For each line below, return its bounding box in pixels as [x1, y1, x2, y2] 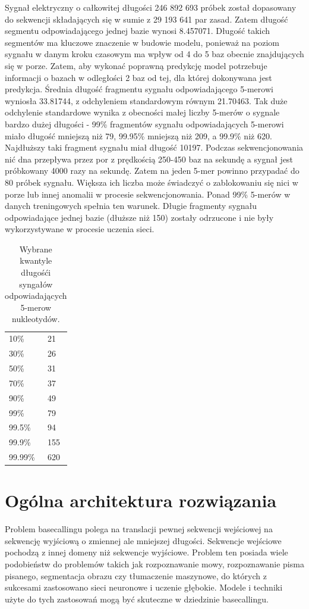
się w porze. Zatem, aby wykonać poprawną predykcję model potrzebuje [5, 59, 267, 71]
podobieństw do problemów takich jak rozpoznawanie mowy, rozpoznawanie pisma [5, 558, 304, 570]
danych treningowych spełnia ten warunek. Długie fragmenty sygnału [5, 199, 257, 212]
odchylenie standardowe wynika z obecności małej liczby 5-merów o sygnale [5, 106, 280, 118]
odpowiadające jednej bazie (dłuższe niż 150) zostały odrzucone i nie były [5, 211, 274, 223]
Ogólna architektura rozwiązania [5, 488, 277, 513]
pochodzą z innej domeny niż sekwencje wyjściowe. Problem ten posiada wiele [5, 546, 288, 558]
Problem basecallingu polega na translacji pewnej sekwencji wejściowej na [5, 523, 273, 535]
